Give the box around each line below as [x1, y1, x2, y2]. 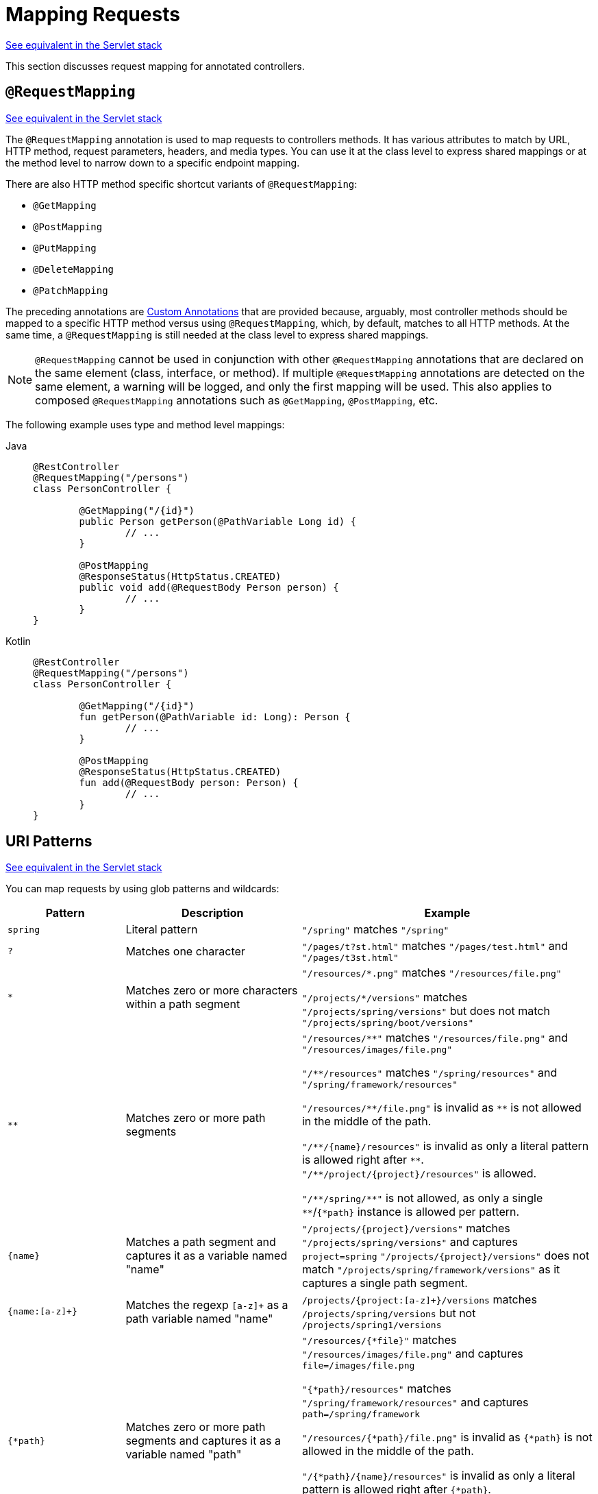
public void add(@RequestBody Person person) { [79, 581, 339, 593]
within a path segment [125, 996, 240, 1011]
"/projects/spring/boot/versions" [301, 1018, 474, 1029]
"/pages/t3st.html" [301, 953, 399, 964]
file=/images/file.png [301, 1360, 415, 1371]
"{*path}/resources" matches [301, 1382, 451, 1396]
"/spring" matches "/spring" [301, 922, 449, 937]
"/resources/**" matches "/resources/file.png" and [301, 1031, 568, 1045]
